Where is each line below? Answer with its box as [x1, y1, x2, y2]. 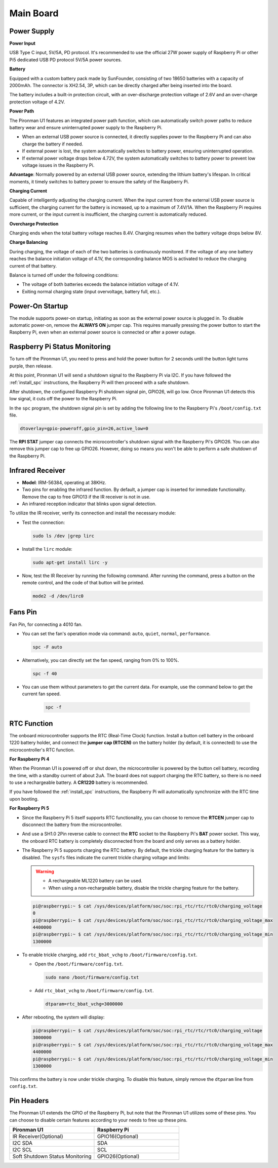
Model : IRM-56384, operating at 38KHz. [22, 479, 106, 485]
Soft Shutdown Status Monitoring [12, 1153, 92, 1160]
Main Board [9, 8, 59, 19]
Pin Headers [9, 1097, 49, 1105]
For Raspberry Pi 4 [9, 756, 50, 762]
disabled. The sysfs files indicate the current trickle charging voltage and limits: [22, 854, 190, 860]
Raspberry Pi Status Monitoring [9, 343, 111, 351]
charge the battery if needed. [22, 141, 84, 147]
